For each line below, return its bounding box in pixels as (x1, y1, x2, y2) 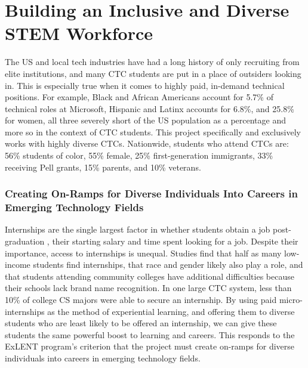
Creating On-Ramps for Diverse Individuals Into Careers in (5, 186, 298, 201)
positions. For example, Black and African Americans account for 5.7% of (5, 91, 273, 103)
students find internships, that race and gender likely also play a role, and (33, 258, 303, 271)
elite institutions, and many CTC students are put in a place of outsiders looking (5, 67, 301, 79)
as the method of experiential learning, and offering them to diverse (47, 305, 295, 317)
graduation (5, 234, 45, 247)
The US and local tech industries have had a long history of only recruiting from (5, 55, 300, 68)
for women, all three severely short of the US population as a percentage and (5, 114, 286, 126)
